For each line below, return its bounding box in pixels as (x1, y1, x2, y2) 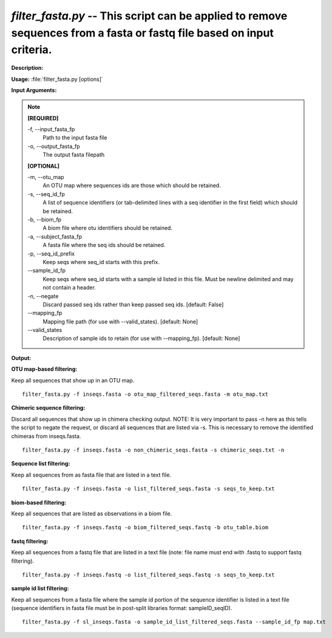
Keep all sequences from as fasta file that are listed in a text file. (11, 471, 172, 478)
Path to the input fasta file (42, 134, 107, 141)
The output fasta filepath (42, 151, 105, 158)
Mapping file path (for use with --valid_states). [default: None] (42, 317, 198, 325)
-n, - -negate (27, 292, 59, 300)
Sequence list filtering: (11, 460, 70, 467)
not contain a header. (42, 284, 97, 291)
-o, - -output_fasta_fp (27, 143, 80, 150)
